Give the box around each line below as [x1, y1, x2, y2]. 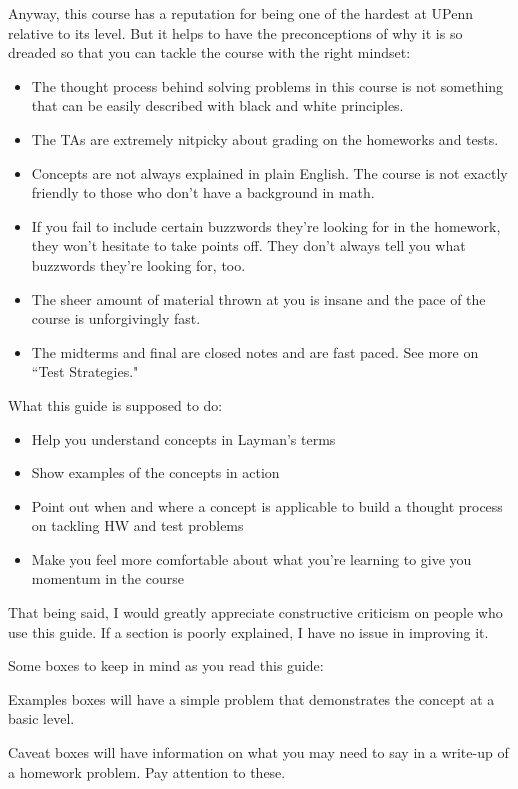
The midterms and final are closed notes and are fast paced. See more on [31, 341, 479, 362]
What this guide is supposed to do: [8, 394, 223, 415]
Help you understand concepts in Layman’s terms [31, 428, 336, 449]
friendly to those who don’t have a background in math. [31, 182, 375, 203]
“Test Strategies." [31, 361, 139, 382]
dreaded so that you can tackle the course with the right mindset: [8, 42, 411, 63]
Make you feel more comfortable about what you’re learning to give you [31, 548, 472, 569]
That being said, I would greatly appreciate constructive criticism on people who [8, 602, 503, 623]
